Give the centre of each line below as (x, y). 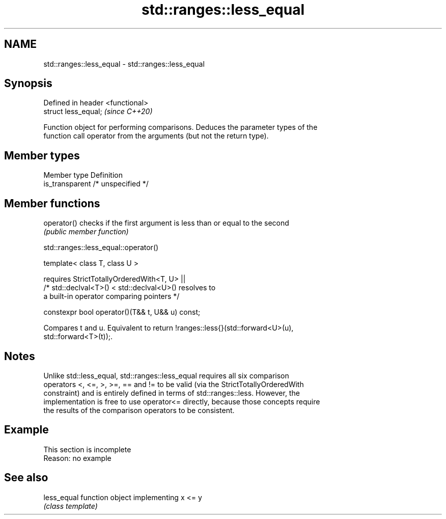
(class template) (71, 506)
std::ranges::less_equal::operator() (101, 248)
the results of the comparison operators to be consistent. (139, 410)
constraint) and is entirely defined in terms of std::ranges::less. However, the (172, 393)
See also (26, 478)
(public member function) (86, 232)
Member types (42, 155)
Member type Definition (83, 175)
